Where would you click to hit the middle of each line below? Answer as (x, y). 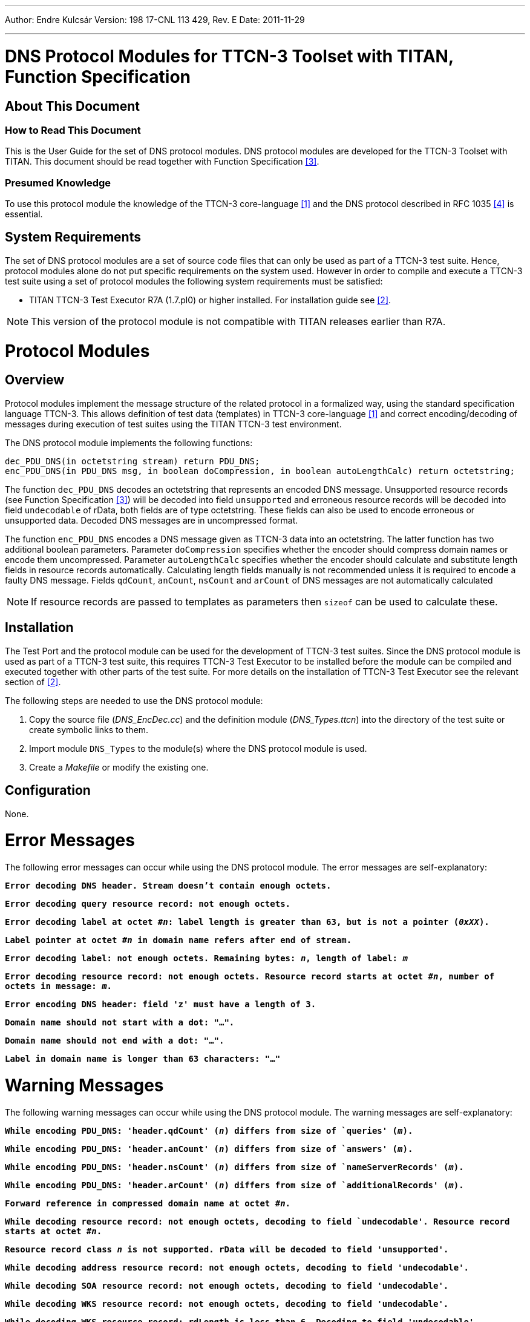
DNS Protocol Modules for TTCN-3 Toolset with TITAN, (229, 56)
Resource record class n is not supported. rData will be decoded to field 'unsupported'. (227, 1249)
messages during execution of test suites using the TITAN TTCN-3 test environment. (173, 424)
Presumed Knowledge (58, 183)
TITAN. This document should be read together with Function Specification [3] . (162, 162)
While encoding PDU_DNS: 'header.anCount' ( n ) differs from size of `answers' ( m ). (209, 1149)
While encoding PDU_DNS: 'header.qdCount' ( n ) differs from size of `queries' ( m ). (209, 1130)
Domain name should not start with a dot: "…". (120, 1022)
